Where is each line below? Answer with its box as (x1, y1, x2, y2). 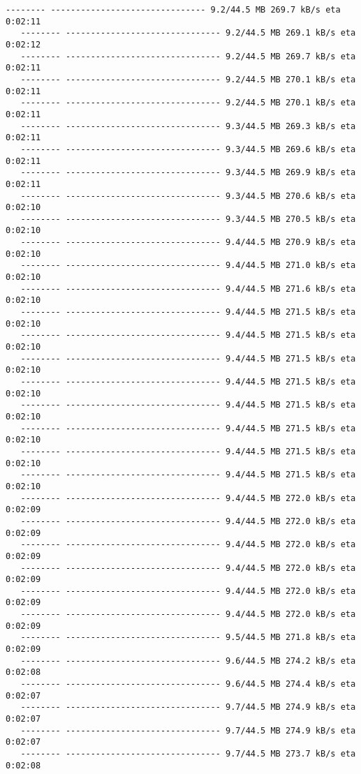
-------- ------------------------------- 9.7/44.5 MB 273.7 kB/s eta (20, 749, 356, 759)
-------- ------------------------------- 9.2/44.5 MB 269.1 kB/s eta (20, 28, 356, 38)
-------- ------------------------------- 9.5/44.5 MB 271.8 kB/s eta (20, 632, 356, 643)
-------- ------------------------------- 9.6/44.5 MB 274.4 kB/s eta (20, 679, 356, 690)
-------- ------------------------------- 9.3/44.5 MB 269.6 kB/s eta (20, 144, 356, 154)
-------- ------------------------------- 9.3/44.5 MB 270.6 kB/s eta (20, 191, 356, 201)
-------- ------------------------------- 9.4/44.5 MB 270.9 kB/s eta (20, 237, 356, 248)
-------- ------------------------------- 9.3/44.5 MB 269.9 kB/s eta (20, 168, 356, 178)
